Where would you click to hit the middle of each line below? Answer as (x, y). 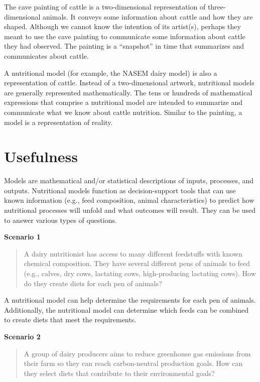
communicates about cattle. (46, 55)
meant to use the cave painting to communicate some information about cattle (125, 36)
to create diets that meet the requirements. (70, 320)
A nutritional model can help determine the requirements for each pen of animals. (130, 300)
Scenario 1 (22, 237)
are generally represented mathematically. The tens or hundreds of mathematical (128, 92)
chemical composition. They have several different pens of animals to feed (137, 263)
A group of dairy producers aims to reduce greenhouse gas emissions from (137, 353)
